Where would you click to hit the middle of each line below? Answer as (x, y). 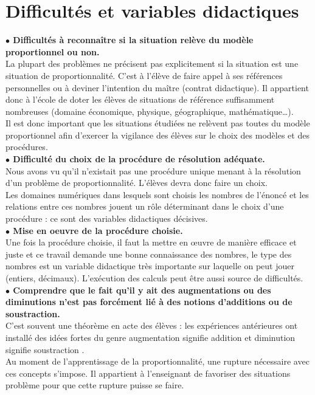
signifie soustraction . (45, 349)
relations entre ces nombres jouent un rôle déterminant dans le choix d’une (145, 206)
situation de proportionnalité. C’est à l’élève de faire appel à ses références (144, 75)
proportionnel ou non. (53, 51)
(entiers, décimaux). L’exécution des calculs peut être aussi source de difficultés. (154, 278)
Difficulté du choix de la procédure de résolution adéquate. (139, 159)
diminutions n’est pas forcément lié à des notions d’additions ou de (149, 302)
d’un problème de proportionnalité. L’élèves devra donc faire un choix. (137, 183)
